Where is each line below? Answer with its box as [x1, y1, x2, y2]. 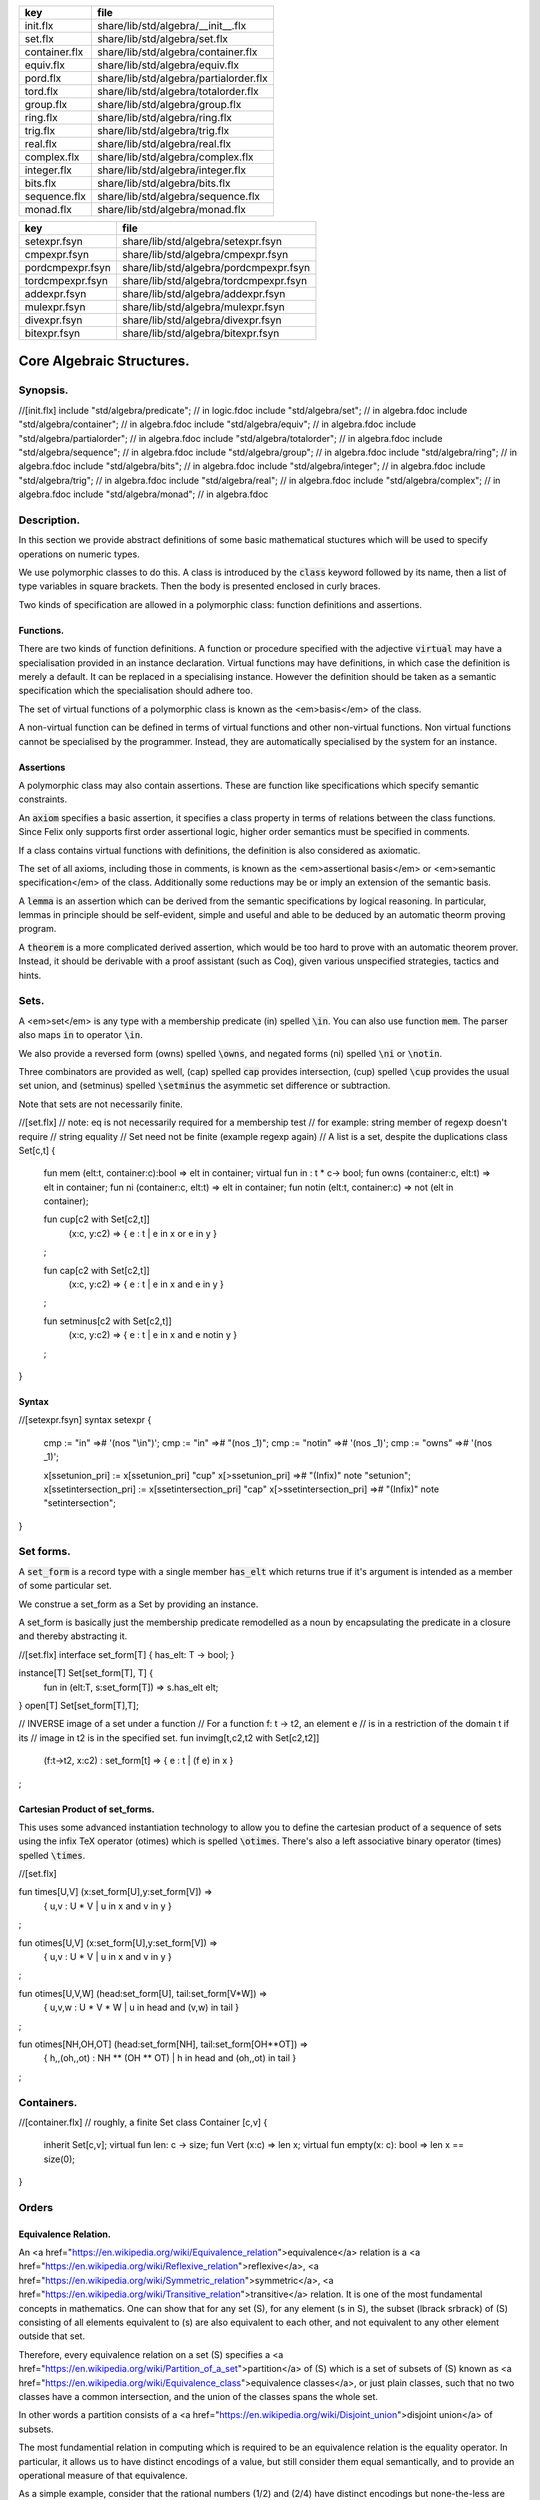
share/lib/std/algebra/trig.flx [96, 124, 230, 137]
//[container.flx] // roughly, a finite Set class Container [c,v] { [18, 2116, 268, 2128]
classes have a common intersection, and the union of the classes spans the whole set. [18, 2390, 379, 2402]
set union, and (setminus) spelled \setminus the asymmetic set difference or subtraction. [18, 1080, 391, 1092]
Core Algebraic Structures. [18, 353, 190, 370]
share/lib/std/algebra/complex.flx [96, 150, 254, 164]
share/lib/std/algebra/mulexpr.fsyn [121, 300, 285, 314]
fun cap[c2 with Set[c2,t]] [43, 1264, 150, 1276]
